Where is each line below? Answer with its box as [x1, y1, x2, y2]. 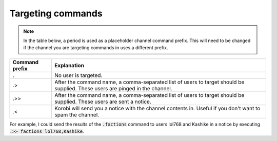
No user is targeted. [54, 72, 103, 79]
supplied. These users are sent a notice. [54, 98, 151, 105]
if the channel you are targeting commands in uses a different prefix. [23, 45, 168, 51]
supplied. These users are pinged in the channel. [54, 85, 173, 92]
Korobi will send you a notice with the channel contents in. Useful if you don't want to [54, 105, 261, 112]
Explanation [54, 62, 85, 69]
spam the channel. [54, 111, 100, 118]
